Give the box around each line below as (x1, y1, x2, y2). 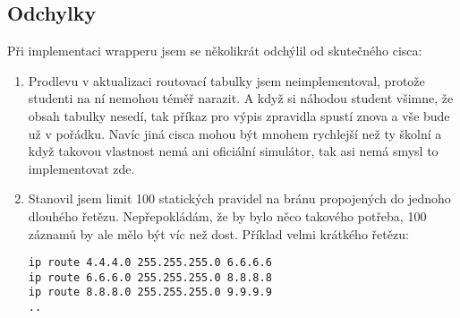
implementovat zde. (28, 159, 135, 177)
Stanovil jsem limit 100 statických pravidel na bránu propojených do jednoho (28, 189, 451, 208)
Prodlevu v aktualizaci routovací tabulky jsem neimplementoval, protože (28, 71, 425, 90)
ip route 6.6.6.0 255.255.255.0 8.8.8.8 (28, 271, 272, 284)
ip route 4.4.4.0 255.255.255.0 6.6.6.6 (28, 256, 272, 270)
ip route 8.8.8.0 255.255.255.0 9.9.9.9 (28, 286, 272, 299)
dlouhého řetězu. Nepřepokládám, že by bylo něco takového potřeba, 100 (28, 206, 427, 225)
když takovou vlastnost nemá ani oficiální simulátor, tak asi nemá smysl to (28, 142, 439, 160)
